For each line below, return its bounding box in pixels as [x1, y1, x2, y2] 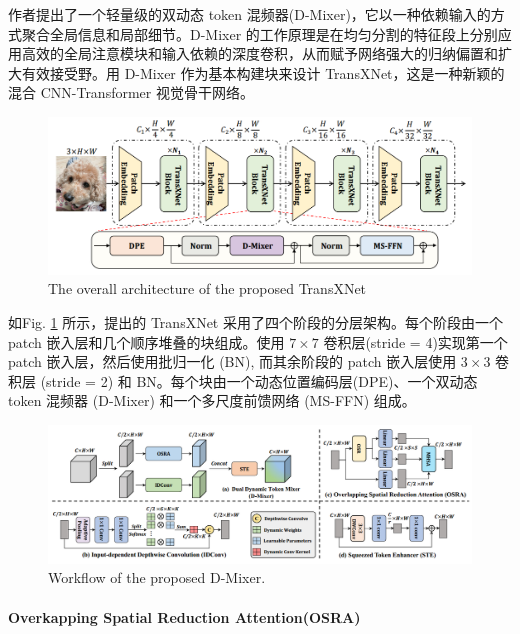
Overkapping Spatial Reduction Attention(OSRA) [8, 606, 361, 627]
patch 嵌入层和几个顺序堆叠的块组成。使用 [8, 331, 285, 352]
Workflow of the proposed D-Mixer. [48, 567, 266, 588]
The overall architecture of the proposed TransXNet [48, 278, 367, 299]
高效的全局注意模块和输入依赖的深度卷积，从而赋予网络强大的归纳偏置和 [21, 43, 498, 64]
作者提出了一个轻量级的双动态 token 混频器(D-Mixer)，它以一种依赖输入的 [8, 4, 491, 24]
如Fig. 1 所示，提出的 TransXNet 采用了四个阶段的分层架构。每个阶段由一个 [8, 312, 503, 333]
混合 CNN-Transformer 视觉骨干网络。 [8, 82, 254, 103]
